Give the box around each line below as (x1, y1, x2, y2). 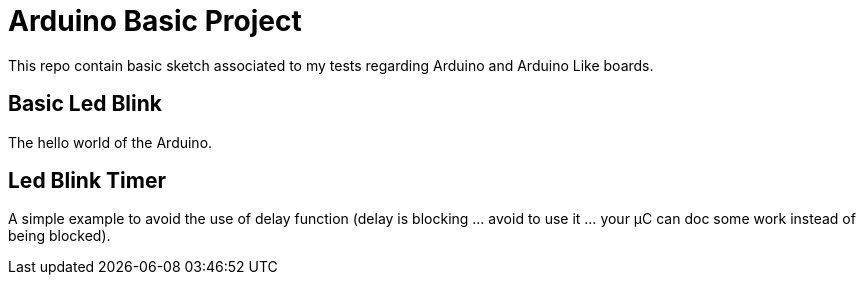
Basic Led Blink (8, 91, 162, 117)
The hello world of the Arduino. (8, 133, 213, 151)
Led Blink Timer (8, 168, 167, 194)
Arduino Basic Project (8, 4, 302, 38)
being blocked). (8, 227, 111, 245)
